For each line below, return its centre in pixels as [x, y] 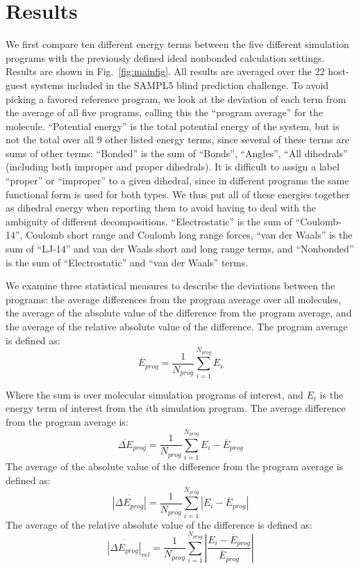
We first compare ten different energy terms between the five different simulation [177, 44]
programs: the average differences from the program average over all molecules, [174, 299]
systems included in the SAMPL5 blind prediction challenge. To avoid [180, 85]
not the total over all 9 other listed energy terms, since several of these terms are [177, 139]
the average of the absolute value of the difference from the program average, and [179, 313]
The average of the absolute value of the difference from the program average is [175, 466]
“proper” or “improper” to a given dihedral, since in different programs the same [177, 181]
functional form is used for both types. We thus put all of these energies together [178, 194]
